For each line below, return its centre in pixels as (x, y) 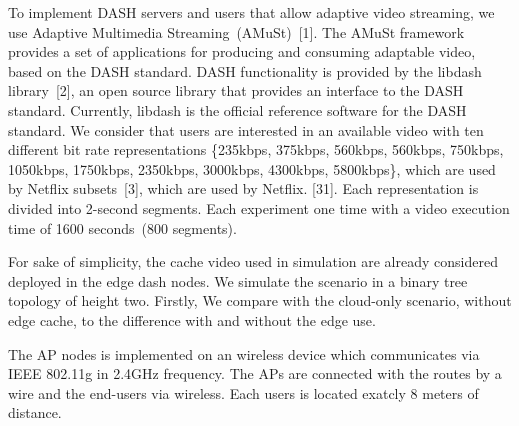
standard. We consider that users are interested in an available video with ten (246, 129)
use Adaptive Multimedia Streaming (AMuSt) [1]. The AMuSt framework (236, 31)
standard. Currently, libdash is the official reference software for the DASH (237, 109)
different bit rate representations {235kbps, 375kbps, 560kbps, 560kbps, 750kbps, (256, 149)
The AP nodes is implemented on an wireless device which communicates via (244, 353)
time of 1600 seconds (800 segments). (122, 227)
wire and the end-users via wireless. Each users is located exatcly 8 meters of (243, 392)
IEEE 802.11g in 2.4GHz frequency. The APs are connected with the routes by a (255, 373)
